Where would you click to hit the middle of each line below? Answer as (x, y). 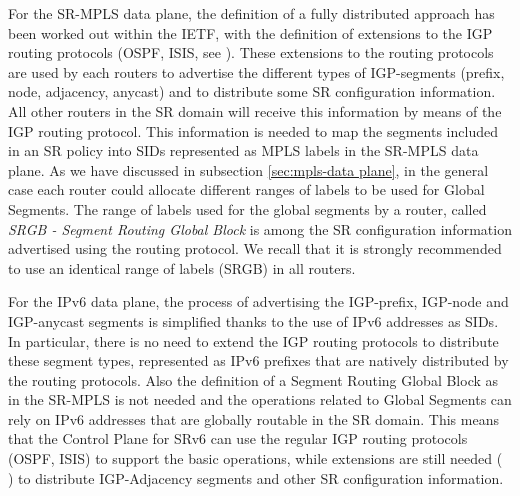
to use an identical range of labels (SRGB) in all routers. (182, 267)
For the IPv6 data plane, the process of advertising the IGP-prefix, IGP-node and (258, 301)
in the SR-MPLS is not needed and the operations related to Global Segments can (260, 399)
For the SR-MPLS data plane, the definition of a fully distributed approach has (251, 13)
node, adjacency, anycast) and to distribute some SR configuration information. (252, 91)
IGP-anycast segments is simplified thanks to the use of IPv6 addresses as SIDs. (253, 320)
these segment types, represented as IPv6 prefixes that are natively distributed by (258, 360)
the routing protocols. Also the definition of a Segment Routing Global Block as (253, 379)
